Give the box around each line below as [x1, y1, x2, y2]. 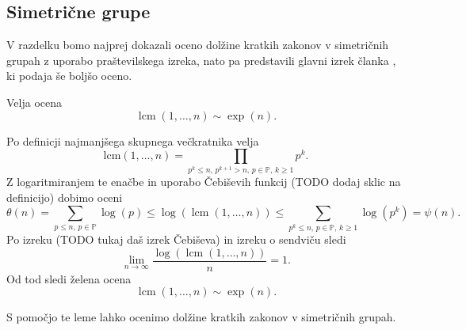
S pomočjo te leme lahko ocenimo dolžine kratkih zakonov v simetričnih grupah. [6, 309, 396, 325]
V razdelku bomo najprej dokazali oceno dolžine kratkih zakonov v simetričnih [6, 36, 389, 53]
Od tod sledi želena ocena [6, 270, 132, 286]
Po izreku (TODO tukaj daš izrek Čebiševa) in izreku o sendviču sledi [6, 231, 346, 248]
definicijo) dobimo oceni [6, 188, 123, 205]
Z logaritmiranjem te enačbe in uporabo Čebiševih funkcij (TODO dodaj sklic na [6, 173, 401, 190]
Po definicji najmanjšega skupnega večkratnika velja [6, 132, 259, 149]
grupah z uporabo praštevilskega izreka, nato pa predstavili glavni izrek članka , [6, 51, 396, 68]
